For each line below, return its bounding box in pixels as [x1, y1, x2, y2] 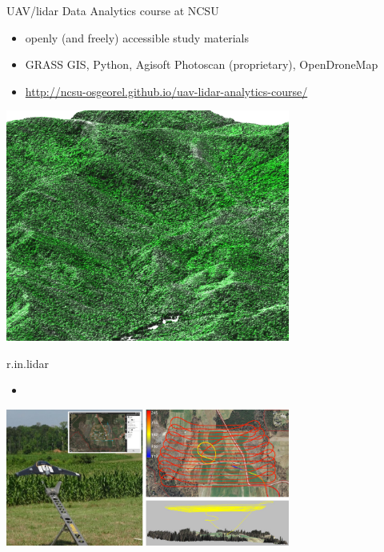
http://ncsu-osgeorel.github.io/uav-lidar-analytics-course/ [25, 82, 308, 99]
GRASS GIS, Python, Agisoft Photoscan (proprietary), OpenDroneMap [25, 56, 378, 73]
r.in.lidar [6, 354, 50, 371]
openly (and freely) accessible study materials [25, 29, 250, 46]
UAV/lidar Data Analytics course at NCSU [6, 2, 219, 18]
